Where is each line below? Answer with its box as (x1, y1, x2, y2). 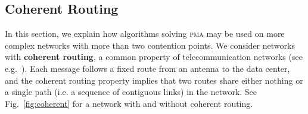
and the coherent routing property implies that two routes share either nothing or (5, 74, 303, 86)
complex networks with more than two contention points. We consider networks (5, 39, 295, 51)
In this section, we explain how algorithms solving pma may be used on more (5, 27, 285, 40)
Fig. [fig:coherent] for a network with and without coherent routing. (5, 97, 253, 109)
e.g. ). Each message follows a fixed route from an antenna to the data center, (5, 62, 290, 74)
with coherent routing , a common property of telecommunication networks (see (5, 50, 303, 63)
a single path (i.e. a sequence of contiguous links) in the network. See (5, 85, 257, 98)
